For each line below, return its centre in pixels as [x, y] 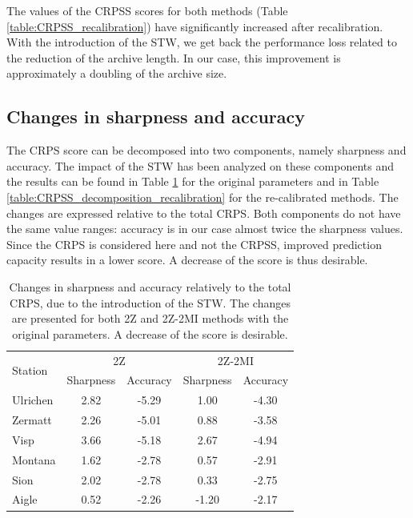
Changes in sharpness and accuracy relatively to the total [150, 286]
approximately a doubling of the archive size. [117, 73]
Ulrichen [33, 400]
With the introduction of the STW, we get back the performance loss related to [202, 42]
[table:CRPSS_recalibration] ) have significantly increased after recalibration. [195, 26]
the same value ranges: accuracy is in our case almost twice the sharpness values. [205, 229]
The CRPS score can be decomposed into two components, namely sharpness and [206, 150]
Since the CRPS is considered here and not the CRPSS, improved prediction [194, 244]
